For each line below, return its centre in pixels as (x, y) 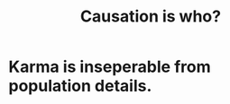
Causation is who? (151, 17)
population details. (80, 86)
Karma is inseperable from (110, 67)
